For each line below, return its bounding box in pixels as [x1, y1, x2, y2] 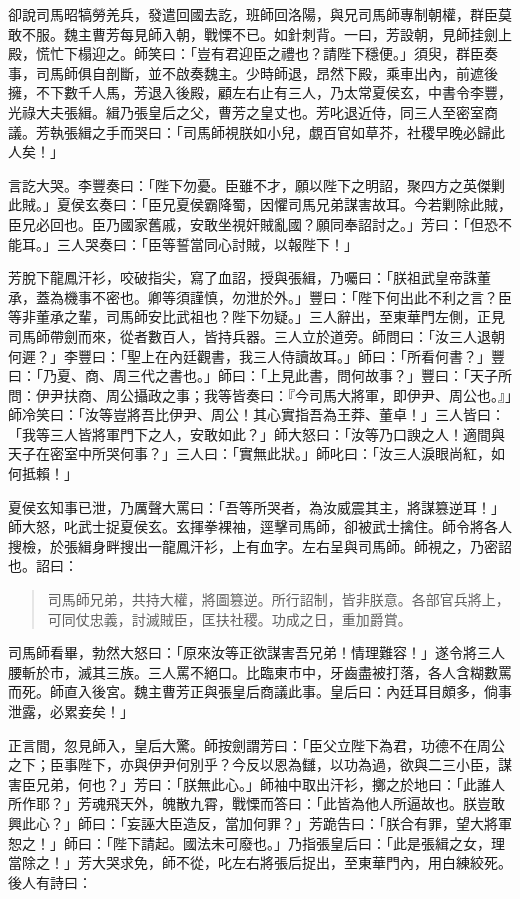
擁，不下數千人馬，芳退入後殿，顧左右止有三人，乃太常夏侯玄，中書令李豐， [8, 82, 512, 103]
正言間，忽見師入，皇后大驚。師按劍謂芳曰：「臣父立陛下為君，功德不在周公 [8, 734, 505, 755]
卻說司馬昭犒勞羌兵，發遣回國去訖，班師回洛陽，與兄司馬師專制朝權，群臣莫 [8, 4, 512, 24]
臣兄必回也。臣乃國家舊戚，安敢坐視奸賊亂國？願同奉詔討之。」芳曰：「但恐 [8, 213, 498, 234]
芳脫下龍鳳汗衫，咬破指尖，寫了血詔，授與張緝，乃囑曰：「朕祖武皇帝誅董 [8, 267, 491, 288]
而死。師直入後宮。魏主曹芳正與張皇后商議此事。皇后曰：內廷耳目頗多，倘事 [8, 681, 512, 702]
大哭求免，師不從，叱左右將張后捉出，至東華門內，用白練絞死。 [91, 852, 512, 873]
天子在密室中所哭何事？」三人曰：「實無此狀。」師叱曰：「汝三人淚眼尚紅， [8, 443, 491, 464]
